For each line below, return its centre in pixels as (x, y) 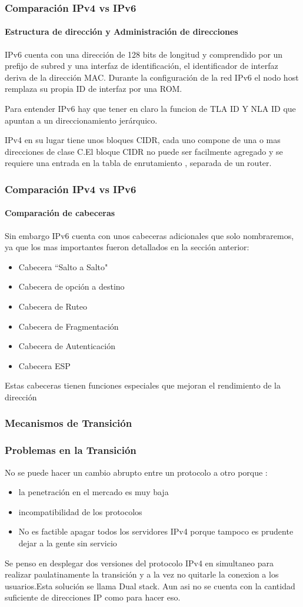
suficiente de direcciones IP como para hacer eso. (93, 597)
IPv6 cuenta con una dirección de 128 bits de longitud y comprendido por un (144, 54)
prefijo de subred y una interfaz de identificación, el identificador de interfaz (141, 66)
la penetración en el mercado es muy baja (94, 492)
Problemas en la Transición (71, 450)
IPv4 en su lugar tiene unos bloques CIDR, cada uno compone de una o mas (143, 140)
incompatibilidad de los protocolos (80, 511)
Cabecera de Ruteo (53, 306)
